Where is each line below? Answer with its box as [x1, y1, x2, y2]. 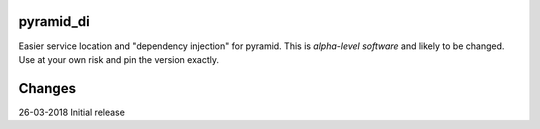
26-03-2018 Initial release [18, 106, 125, 118]
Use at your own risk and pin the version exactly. [18, 53, 220, 65]
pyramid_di [18, 13, 90, 30]
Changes [18, 80, 77, 97]
